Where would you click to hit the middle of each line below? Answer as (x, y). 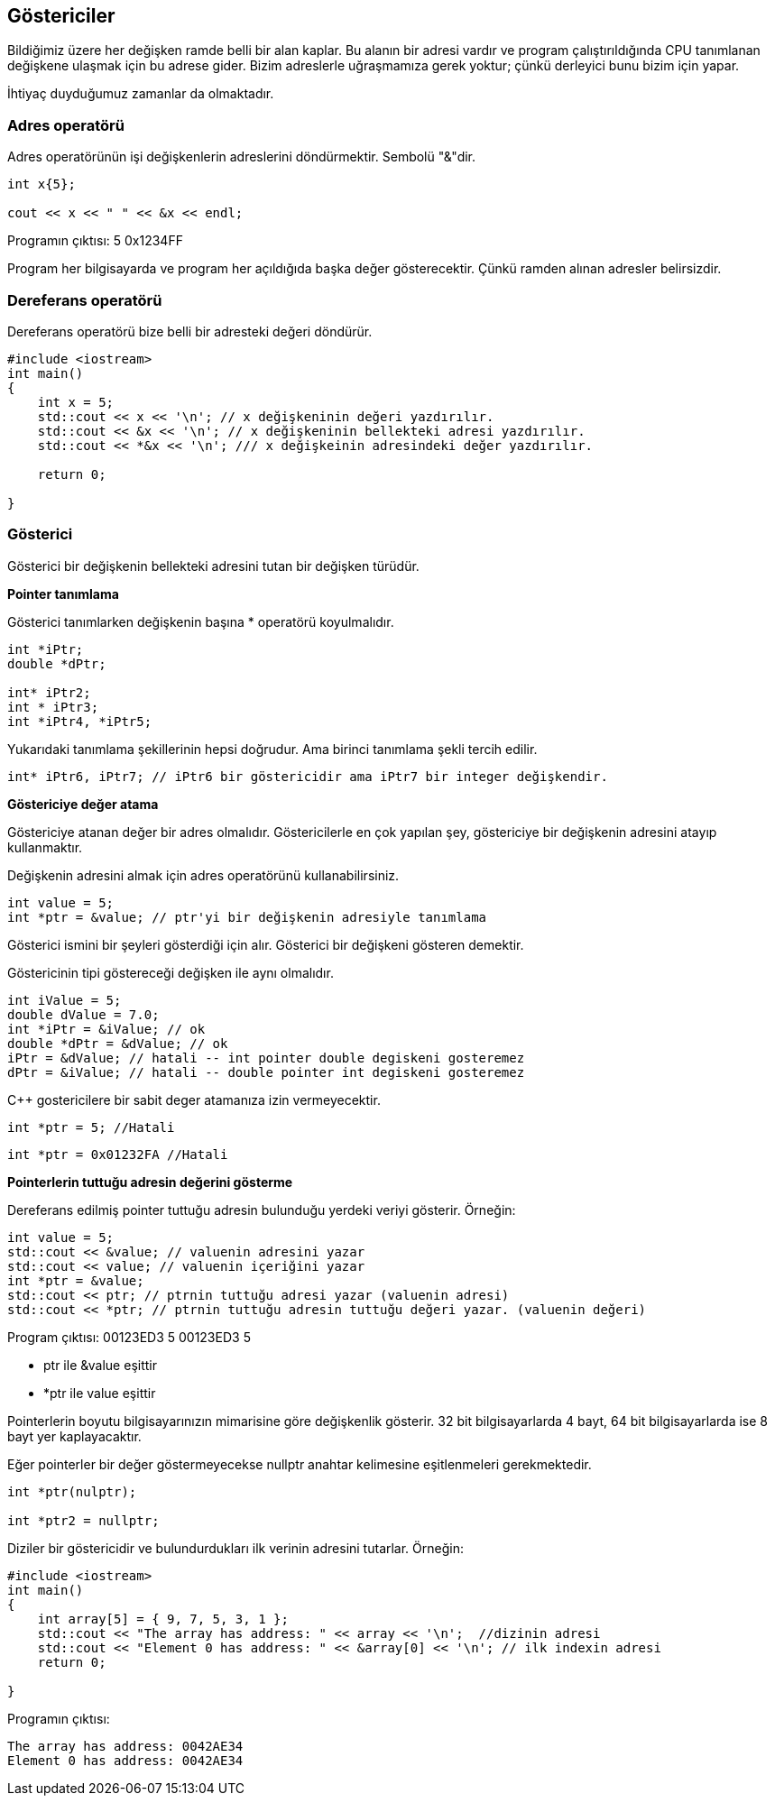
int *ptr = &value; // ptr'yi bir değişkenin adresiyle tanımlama (247, 917)
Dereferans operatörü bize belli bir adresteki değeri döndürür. (190, 331)
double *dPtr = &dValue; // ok (118, 1043)
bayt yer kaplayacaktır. (74, 1436)
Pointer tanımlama (63, 593)
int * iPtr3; (53, 707)
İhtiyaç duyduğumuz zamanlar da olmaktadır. (141, 94)
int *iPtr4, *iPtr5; (80, 721)
